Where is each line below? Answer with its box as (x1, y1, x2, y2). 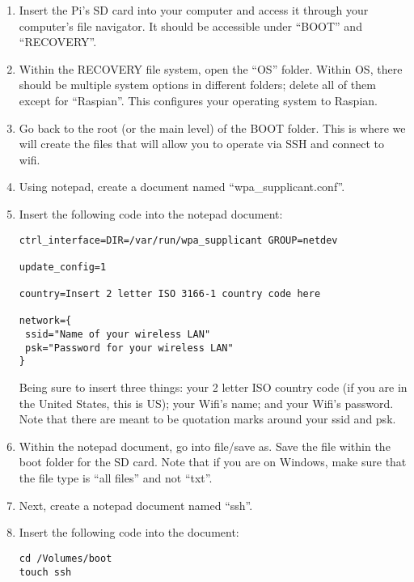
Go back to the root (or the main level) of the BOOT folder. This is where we (19, 119, 406, 136)
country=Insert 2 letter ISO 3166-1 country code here (19, 288, 321, 300)
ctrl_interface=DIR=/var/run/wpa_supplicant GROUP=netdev (19, 234, 338, 246)
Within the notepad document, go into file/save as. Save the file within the (19, 437, 391, 454)
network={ (19, 315, 72, 327)
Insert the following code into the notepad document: (19, 205, 283, 222)
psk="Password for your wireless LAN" (24, 342, 234, 354)
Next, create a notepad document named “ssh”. (19, 496, 253, 513)
